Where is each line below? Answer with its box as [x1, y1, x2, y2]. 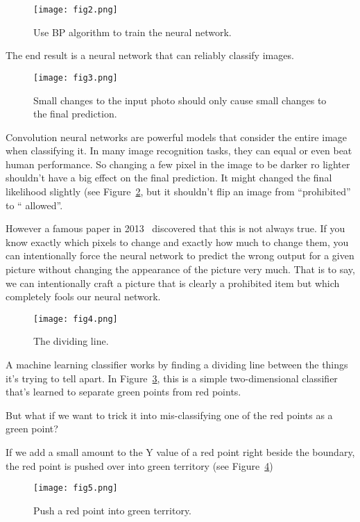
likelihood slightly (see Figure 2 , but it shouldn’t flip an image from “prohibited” [6, 184, 351, 199]
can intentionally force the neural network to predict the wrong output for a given [6, 248, 354, 263]
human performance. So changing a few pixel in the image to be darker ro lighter [6, 156, 350, 171]
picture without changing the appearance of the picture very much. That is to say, [6, 262, 355, 277]
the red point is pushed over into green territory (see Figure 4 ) [6, 458, 273, 473]
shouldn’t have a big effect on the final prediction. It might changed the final [6, 170, 332, 185]
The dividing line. [33, 334, 109, 348]
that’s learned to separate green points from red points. [6, 384, 241, 399]
